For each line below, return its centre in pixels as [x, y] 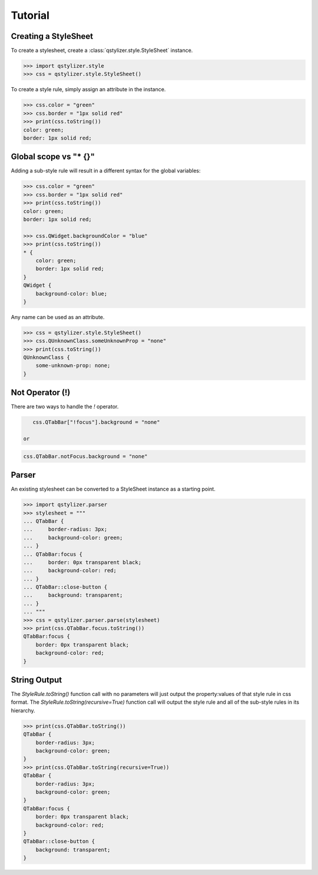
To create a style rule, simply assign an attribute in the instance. [88, 90]
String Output [37, 680]
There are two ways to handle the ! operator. [65, 407]
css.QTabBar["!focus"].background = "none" [96, 422]
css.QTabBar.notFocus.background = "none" [85, 456]
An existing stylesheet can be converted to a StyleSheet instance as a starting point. [113, 489]
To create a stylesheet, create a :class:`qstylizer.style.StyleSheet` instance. [102, 51]
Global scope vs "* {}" [53, 157]
